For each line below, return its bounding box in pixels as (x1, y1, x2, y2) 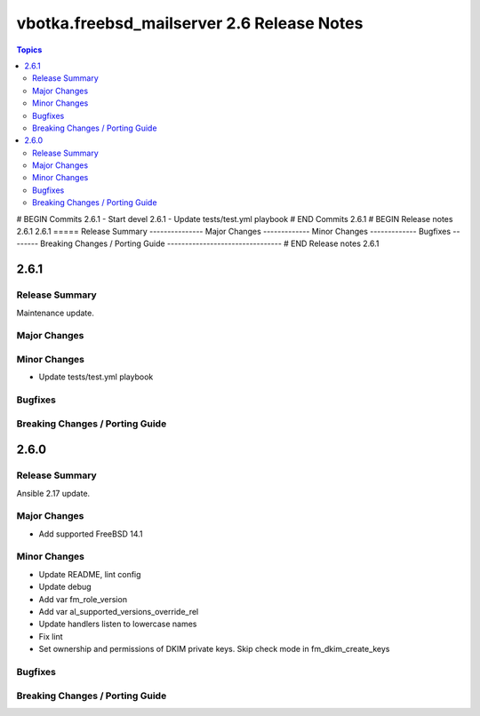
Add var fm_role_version (38, 593, 128, 604)
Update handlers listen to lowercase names (38, 618, 197, 630)
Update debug (38, 582, 92, 593)
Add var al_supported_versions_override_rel (38, 607, 199, 617)
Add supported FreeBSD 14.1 (38, 529, 143, 539)
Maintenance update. (16, 307, 95, 318)
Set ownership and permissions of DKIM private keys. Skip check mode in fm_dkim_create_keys (38, 644, 390, 655)
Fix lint (38, 631, 63, 641)
